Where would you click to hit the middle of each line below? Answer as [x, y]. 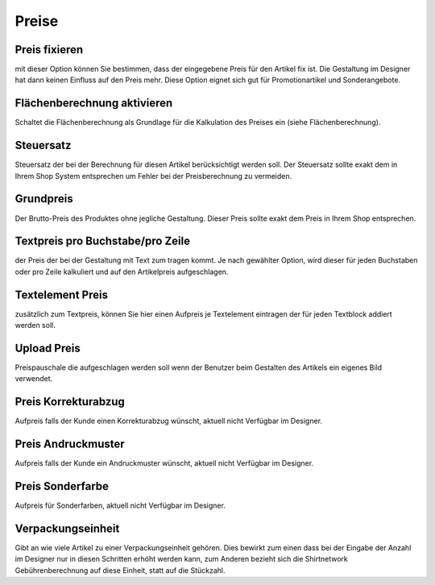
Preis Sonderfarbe [62, 486]
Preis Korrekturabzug [70, 402]
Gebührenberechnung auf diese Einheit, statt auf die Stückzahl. [120, 570]
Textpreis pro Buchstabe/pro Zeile [103, 241]
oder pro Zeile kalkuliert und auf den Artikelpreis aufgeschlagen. [122, 272]
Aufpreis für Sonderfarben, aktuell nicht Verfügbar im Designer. [120, 506]
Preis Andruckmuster [70, 444]
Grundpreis [44, 199]
